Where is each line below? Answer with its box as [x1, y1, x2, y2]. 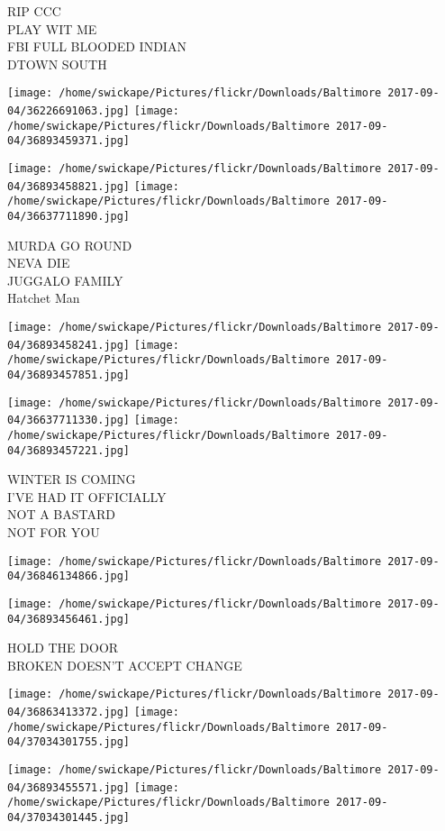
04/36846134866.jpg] [7, 570, 131, 583]
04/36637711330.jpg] [7, 414, 131, 427]
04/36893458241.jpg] [7, 338, 131, 352]
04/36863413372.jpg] [7, 706, 131, 719]
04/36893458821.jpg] [7, 179, 131, 193]
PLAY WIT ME [7, 19, 97, 38]
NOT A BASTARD [7, 505, 115, 524]
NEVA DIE [7, 253, 70, 272]
